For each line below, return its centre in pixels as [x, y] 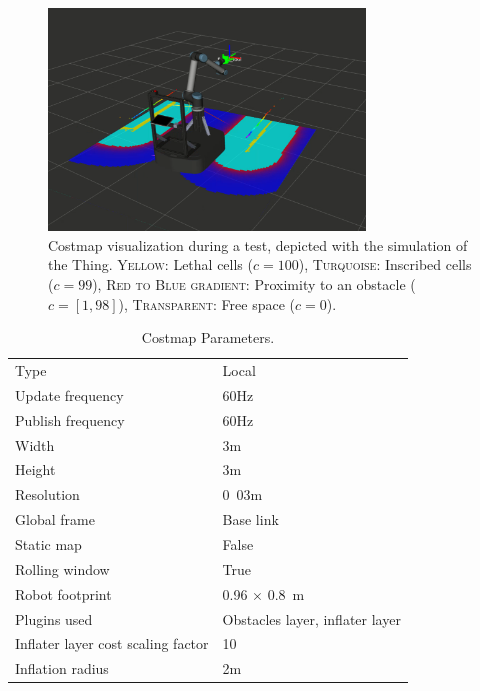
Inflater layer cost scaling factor [112, 643]
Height [35, 469]
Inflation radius [62, 668]
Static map [48, 544]
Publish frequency [70, 419]
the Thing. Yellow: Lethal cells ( [150, 264]
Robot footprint [63, 593]
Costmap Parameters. [208, 337]
